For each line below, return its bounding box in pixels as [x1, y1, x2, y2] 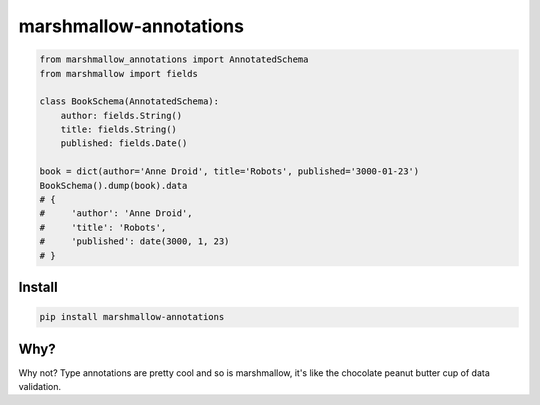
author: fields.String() [60, 110, 183, 121]
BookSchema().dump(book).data [39, 180, 188, 191]
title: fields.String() [60, 124, 177, 135]
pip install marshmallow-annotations [39, 311, 225, 323]
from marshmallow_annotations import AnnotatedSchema [39, 54, 309, 65]
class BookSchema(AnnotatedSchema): [39, 96, 220, 107]
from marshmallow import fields [39, 68, 199, 79]
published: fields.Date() [60, 138, 188, 149]
